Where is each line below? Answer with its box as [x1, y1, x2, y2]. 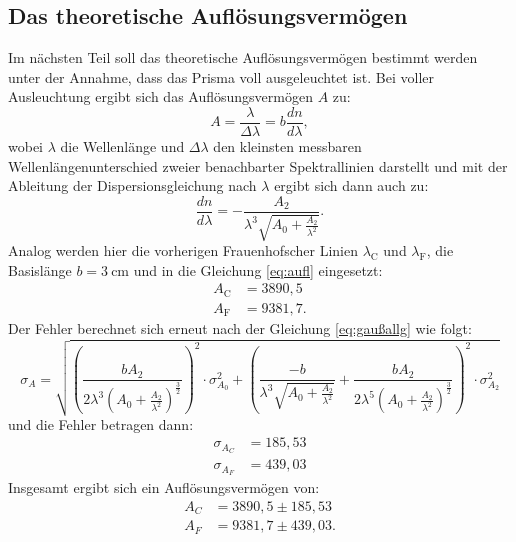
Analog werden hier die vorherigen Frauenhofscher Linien [8, 240, 358, 261]
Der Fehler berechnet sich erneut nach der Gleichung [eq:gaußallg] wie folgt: [8, 318, 472, 339]
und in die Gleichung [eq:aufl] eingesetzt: [133, 259, 383, 280]
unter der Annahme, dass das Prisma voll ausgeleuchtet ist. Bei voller [8, 66, 435, 87]
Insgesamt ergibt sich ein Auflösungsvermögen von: [8, 477, 320, 498]
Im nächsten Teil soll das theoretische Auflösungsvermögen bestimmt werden [8, 47, 478, 68]
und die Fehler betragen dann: [8, 413, 194, 434]
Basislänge [8, 259, 72, 280]
